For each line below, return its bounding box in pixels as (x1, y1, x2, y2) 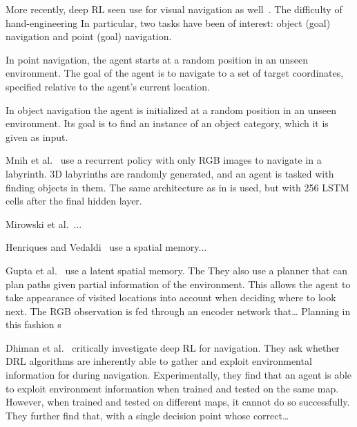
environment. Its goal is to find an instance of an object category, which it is (6, 116, 329, 131)
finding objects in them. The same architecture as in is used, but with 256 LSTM (6, 180, 349, 194)
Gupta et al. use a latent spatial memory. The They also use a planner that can (6, 263, 348, 277)
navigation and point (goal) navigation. (6, 29, 172, 44)
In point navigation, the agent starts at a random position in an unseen (6, 52, 308, 66)
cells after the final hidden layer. (6, 193, 142, 208)
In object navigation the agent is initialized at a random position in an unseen (6, 102, 337, 117)
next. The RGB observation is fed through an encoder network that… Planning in (6, 303, 351, 318)
